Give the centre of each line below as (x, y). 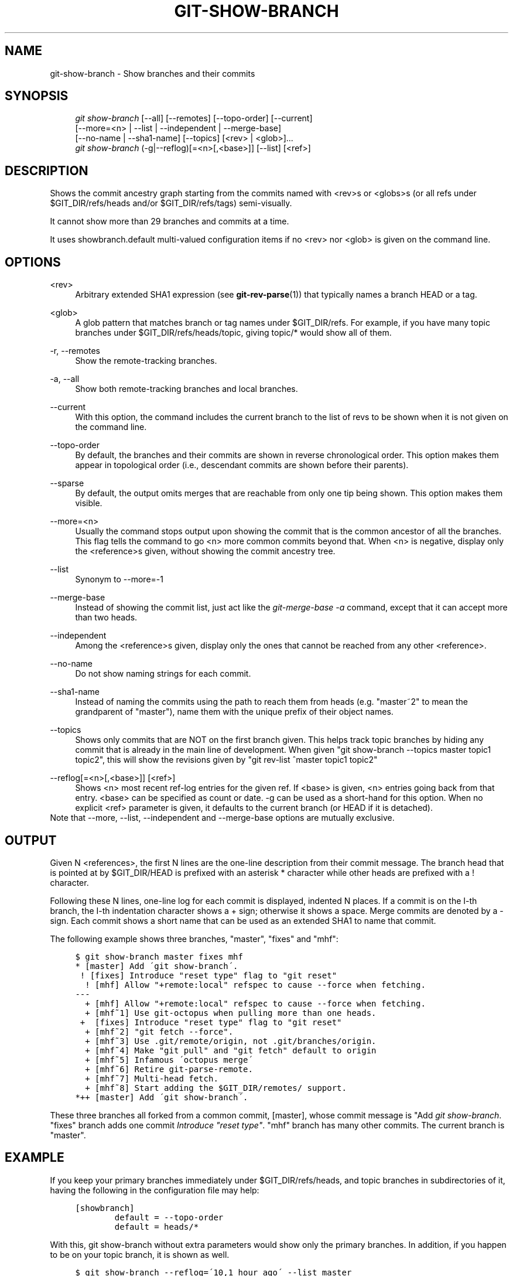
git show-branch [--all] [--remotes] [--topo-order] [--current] (194, 118)
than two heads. (106, 617)
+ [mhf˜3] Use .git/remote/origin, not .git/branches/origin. (231, 1041)
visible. (89, 503)
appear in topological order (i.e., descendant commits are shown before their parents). (242, 465)
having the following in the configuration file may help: (155, 1190)
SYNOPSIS (37, 96)
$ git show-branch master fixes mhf (159, 956)
